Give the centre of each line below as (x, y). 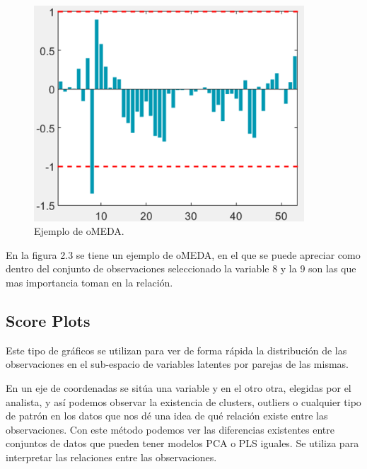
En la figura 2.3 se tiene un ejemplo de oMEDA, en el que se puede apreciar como (183, 254)
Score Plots (48, 320)
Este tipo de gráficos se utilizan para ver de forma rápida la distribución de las (176, 350)
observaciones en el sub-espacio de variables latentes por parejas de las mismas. (177, 364)
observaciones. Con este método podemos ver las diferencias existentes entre (170, 429)
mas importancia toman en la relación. (89, 282)
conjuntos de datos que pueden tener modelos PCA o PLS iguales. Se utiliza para (182, 443)
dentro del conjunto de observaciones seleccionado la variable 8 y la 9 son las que (181, 268)
